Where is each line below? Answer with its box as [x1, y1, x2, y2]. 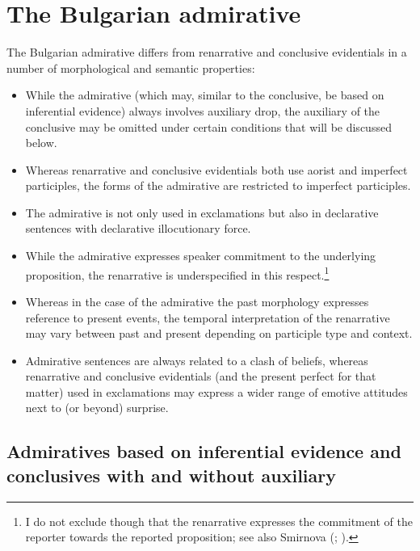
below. [25, 134, 57, 151]
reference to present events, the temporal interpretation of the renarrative [25, 309, 390, 326]
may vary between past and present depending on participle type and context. [25, 325, 413, 342]
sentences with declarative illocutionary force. [25, 220, 251, 237]
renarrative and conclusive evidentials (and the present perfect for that [25, 368, 376, 385]
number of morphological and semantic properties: [6, 59, 255, 76]
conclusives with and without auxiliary [6, 462, 336, 487]
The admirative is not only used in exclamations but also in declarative [25, 204, 379, 221]
